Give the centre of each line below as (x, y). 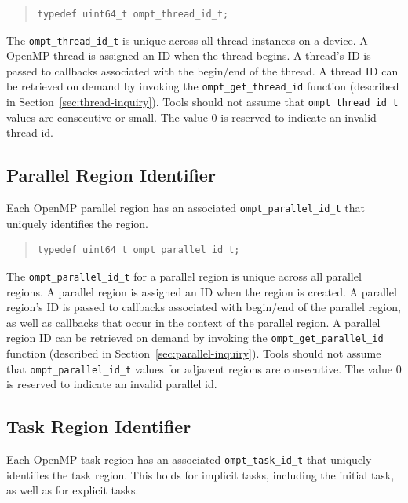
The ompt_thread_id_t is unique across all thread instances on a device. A (187, 40)
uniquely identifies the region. (77, 223)
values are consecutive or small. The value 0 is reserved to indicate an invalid (191, 117)
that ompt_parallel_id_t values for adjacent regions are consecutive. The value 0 (204, 368)
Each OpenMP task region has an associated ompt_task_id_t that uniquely (189, 459)
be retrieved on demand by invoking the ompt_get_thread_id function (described (203, 86)
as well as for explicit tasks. (73, 490)
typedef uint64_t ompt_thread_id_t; (133, 14)
